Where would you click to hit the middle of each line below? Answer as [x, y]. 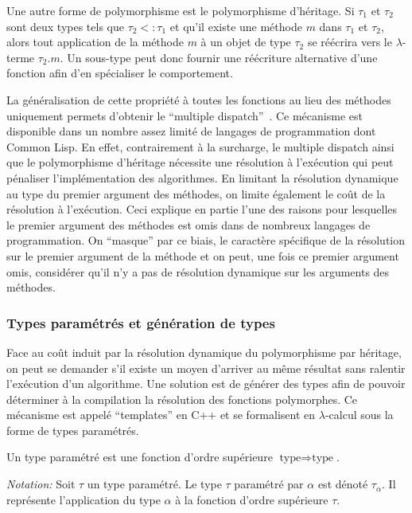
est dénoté [343, 484]
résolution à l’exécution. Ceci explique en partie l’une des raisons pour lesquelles [202, 209]
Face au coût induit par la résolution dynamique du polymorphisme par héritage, [204, 352]
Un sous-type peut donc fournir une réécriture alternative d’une [222, 57]
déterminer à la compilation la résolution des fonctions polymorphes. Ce [182, 399]
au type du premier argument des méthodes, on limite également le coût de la [196, 193]
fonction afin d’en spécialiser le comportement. [120, 73]
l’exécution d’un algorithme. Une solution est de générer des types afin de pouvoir [206, 384]
